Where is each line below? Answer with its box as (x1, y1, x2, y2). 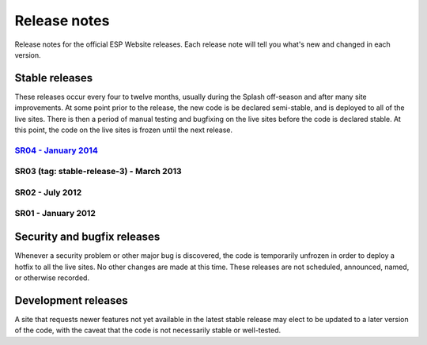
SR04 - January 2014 (14, 145, 98, 156)
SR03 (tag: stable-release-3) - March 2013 (14, 166, 182, 177)
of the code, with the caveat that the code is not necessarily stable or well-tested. (14, 325, 282, 336)
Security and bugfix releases (14, 230, 161, 244)
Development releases (14, 294, 128, 307)
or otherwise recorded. (14, 273, 90, 282)
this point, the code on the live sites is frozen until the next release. (14, 125, 233, 135)
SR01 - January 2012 (14, 208, 96, 219)
